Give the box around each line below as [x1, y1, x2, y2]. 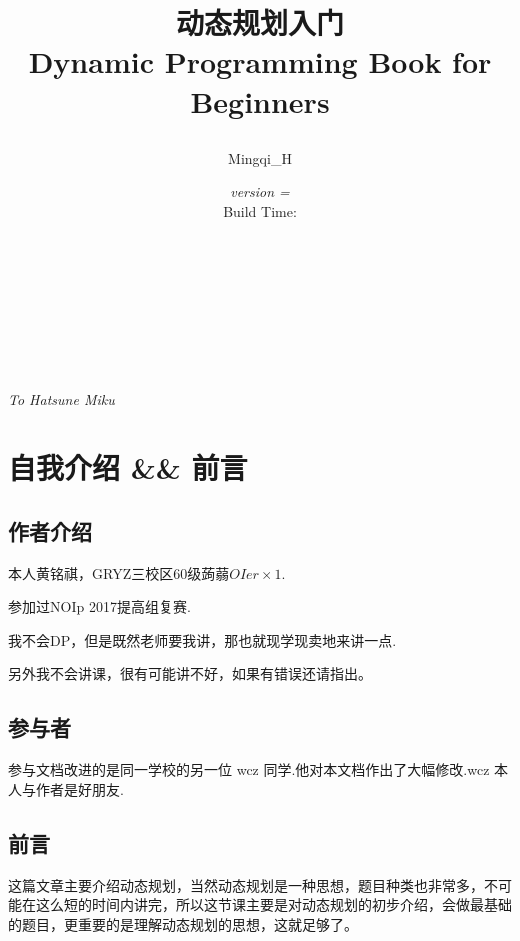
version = [230, 181, 290, 202]
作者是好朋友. [35, 778, 124, 799]
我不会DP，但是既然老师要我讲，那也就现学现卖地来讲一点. [8, 629, 397, 650]
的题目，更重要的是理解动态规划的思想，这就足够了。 [8, 913, 358, 934]
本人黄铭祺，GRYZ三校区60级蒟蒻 [8, 562, 230, 583]
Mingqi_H [228, 147, 292, 168]
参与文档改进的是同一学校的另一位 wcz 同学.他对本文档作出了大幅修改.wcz [8, 759, 490, 780]
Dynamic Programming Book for [28, 41, 492, 82]
